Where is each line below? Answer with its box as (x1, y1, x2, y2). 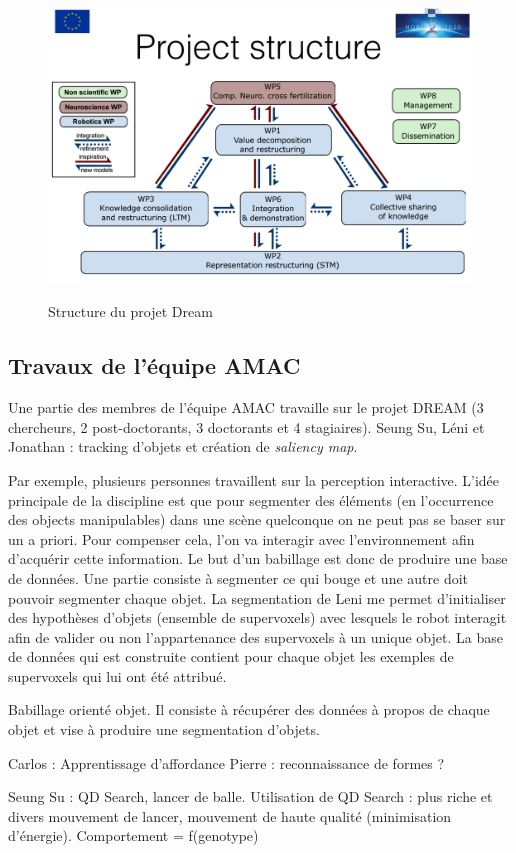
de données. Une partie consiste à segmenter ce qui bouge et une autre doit (8, 567, 469, 588)
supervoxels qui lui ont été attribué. (8, 665, 227, 686)
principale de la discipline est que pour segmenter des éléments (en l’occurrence (8, 489, 494, 510)
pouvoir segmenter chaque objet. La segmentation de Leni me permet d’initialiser (8, 587, 506, 608)
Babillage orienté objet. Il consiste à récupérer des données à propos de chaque (8, 699, 490, 720)
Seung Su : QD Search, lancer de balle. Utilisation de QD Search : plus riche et (8, 786, 493, 807)
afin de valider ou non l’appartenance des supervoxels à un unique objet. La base (8, 626, 503, 647)
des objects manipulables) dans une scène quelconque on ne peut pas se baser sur (8, 509, 506, 530)
